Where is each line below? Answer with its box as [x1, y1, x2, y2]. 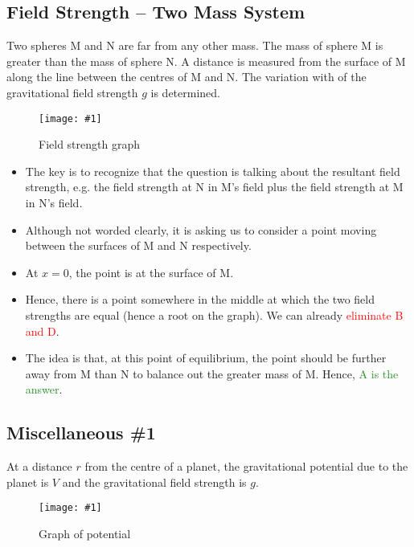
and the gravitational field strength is [62, 473, 247, 490]
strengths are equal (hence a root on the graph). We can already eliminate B [25, 306, 404, 323]
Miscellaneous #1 [6, 420, 156, 445]
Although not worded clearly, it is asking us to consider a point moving [25, 221, 377, 238]
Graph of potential [39, 525, 131, 541]
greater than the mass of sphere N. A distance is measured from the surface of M [6, 52, 406, 69]
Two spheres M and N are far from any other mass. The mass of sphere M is [6, 37, 383, 54]
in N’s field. [25, 194, 83, 211]
